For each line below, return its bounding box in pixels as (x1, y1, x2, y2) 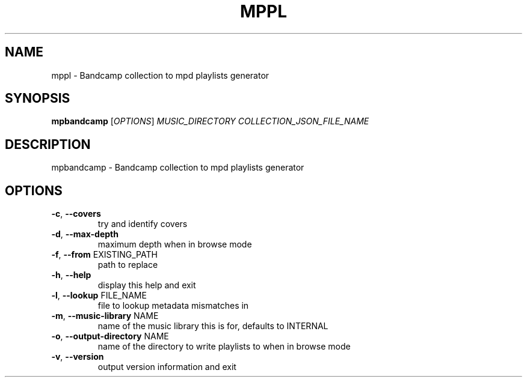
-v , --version (51, 351, 104, 362)
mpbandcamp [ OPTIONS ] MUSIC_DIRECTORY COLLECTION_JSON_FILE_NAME (51, 116, 369, 127)
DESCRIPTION (5, 136, 91, 152)
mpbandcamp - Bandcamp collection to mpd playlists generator (51, 162, 304, 173)
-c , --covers (51, 208, 101, 219)
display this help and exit (97, 280, 196, 291)
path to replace (97, 259, 158, 270)
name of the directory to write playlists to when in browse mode (97, 341, 351, 352)
